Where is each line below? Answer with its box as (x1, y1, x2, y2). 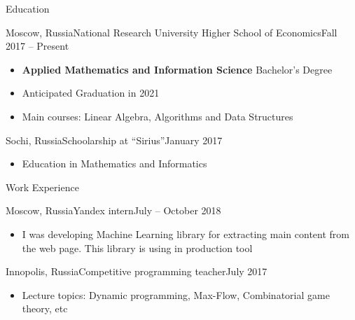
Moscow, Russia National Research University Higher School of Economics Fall (6, 25, 337, 39)
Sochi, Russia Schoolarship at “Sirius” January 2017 (6, 132, 223, 147)
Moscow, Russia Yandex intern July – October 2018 (6, 203, 221, 218)
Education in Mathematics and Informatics (22, 156, 207, 171)
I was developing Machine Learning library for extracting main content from (22, 226, 349, 241)
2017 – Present (6, 39, 69, 53)
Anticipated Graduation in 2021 (22, 85, 160, 100)
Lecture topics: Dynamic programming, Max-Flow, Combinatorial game (22, 287, 330, 302)
